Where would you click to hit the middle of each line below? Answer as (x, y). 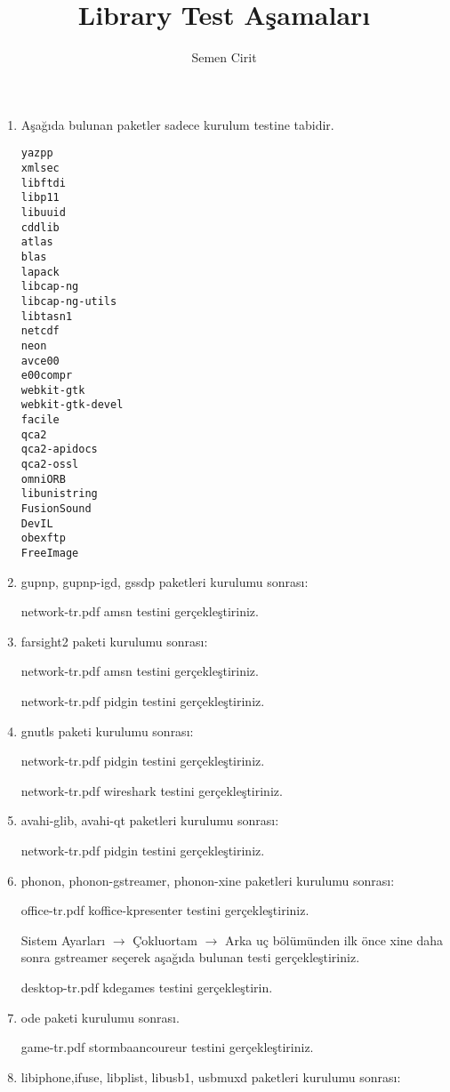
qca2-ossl (50, 465)
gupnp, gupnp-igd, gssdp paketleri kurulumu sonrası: (165, 581)
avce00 (40, 361)
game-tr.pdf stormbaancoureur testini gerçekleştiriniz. (167, 1047)
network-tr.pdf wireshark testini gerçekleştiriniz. (152, 790)
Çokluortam (165, 939)
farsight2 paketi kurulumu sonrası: (114, 641)
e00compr (47, 376)
